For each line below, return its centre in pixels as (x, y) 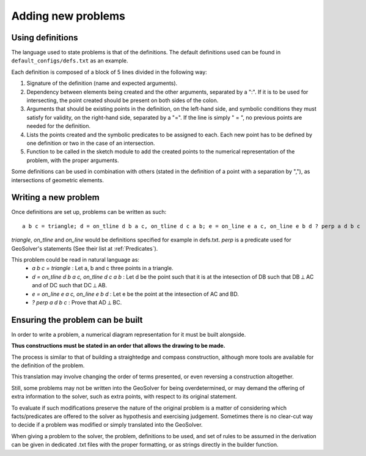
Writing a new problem (56, 198)
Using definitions (45, 38)
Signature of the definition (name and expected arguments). (102, 83)
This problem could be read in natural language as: (75, 259)
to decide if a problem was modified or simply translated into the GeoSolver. (107, 425)
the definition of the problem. (48, 366)
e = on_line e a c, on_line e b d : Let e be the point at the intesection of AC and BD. (136, 294)
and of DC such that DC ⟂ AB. (69, 285)
